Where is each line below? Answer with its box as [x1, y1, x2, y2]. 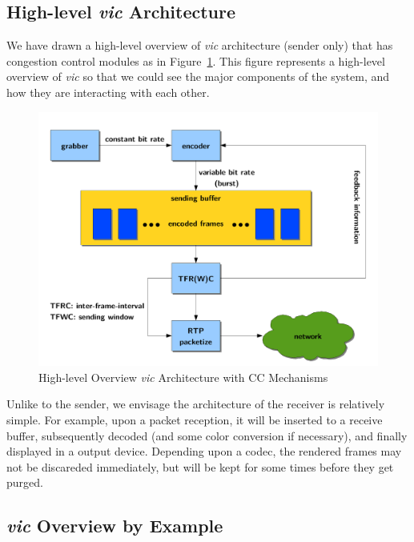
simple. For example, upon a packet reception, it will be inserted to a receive [6, 411, 383, 428]
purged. [6, 474, 43, 491]
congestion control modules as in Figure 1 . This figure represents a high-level [6, 52, 385, 69]
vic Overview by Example [6, 513, 223, 538]
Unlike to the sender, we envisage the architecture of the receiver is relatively [6, 395, 385, 412]
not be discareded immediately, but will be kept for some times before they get [6, 458, 394, 475]
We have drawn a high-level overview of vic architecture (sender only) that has [6, 37, 393, 54]
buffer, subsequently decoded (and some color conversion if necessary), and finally [6, 427, 408, 444]
